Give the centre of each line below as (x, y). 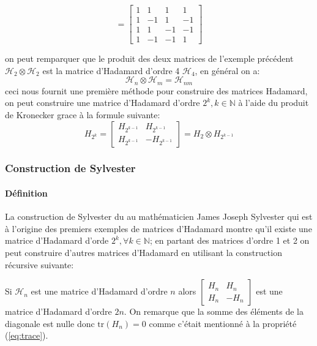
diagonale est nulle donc (50, 323)
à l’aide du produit (274, 103)
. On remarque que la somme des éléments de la (214, 311)
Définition (26, 193)
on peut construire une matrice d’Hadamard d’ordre (103, 103)
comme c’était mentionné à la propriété (223, 323)
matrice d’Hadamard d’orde (57, 240)
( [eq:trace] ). (27, 335)
